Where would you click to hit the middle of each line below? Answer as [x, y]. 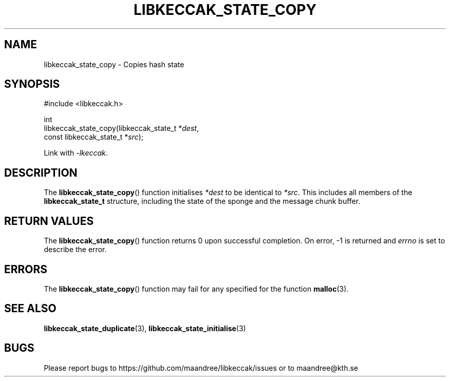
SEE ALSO [30, 309]
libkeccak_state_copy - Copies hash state [114, 64]
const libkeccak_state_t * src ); [94, 137]
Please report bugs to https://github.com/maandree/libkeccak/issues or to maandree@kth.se [201, 368]
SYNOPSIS [32, 84]
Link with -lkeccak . [76, 153]
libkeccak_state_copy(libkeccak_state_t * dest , [121, 128]
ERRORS [26, 269]
